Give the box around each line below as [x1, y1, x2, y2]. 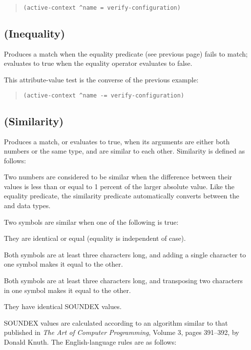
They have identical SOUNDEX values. [4, 301, 122, 311]
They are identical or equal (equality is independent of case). [4, 233, 186, 243]
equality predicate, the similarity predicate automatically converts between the [4, 191, 239, 201]
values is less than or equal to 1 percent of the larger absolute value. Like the [4, 181, 235, 191]
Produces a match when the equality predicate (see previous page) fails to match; [4, 48, 248, 58]
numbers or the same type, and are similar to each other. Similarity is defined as [4, 146, 245, 156]
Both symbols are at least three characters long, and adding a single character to [4, 249, 246, 259]
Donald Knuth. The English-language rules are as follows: [4, 337, 177, 347]
